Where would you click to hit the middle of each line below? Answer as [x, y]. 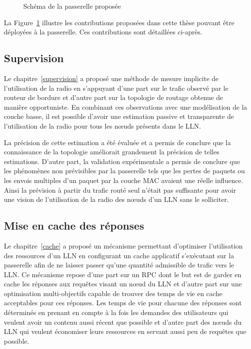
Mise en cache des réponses [74, 225]
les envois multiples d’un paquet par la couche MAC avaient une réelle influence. [124, 180]
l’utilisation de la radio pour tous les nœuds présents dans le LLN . [102, 125]
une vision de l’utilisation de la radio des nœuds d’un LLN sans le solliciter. [117, 199]
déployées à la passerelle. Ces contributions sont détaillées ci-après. [103, 32]
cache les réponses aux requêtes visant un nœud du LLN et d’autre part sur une [123, 284]
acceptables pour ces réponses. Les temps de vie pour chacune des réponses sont [123, 303]
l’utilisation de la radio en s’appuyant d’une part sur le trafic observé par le [116, 88]
